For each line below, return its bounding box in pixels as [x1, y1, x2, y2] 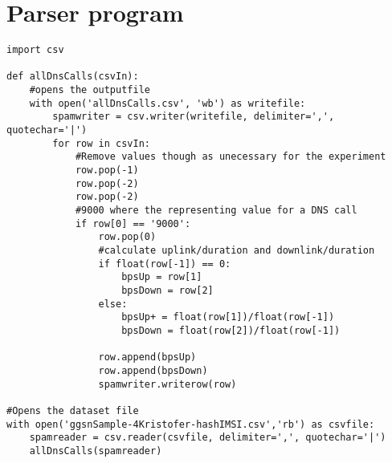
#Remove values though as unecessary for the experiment [75, 151, 386, 163]
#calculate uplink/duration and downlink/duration [98, 244, 375, 256]
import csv [6, 44, 64, 56]
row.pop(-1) [75, 164, 139, 177]
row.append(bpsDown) [98, 364, 208, 376]
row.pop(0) [98, 231, 157, 243]
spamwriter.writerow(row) [98, 378, 237, 390]
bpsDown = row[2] [121, 284, 214, 296]
